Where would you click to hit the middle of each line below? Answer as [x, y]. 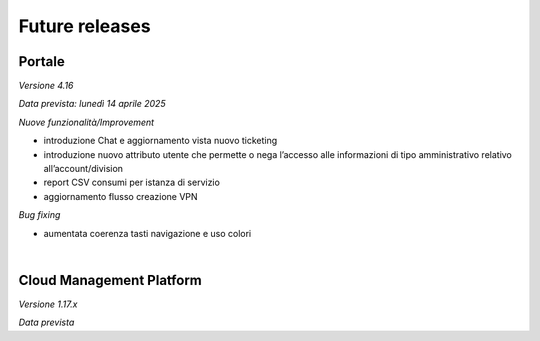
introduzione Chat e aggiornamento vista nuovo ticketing [160, 141]
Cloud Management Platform [110, 280]
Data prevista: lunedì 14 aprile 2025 [92, 104]
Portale [41, 61]
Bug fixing [39, 215]
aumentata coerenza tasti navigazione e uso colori [147, 233]
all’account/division [83, 169]
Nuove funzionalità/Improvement [86, 122]
